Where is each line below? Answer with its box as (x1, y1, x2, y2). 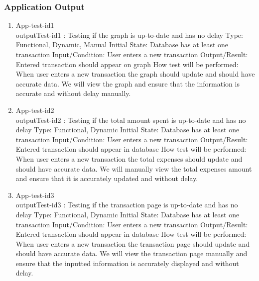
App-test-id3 (15, 189, 54, 200)
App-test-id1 (15, 20, 54, 30)
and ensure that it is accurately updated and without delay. (15, 173, 198, 184)
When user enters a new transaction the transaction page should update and (15, 238, 250, 249)
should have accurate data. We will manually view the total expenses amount (15, 163, 252, 174)
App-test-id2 (15, 104, 54, 115)
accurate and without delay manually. (15, 88, 131, 98)
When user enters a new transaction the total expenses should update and (15, 153, 243, 164)
